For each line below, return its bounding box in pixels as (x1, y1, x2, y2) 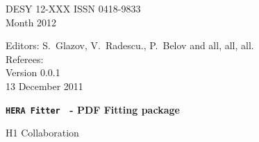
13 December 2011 (6, 78, 83, 93)
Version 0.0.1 (6, 65, 60, 80)
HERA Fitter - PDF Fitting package (6, 102, 180, 116)
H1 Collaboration (6, 125, 79, 140)
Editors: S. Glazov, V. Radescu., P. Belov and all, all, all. (6, 38, 254, 53)
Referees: (6, 51, 44, 66)
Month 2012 (6, 15, 57, 29)
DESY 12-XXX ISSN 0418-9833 (6, 1, 141, 15)
